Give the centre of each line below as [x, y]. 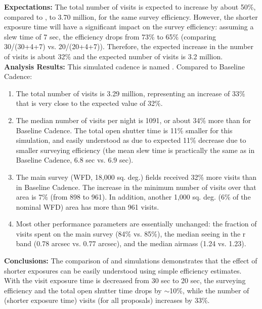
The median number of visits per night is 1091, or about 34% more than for [134, 120]
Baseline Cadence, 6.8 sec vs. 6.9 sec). [75, 160]
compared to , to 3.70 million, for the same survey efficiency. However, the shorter [131, 16]
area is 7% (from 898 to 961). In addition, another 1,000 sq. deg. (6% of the [133, 197]
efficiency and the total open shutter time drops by [83, 290]
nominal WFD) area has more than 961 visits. [88, 206]
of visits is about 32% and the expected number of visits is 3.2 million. [114, 56]
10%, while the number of [209, 290]
